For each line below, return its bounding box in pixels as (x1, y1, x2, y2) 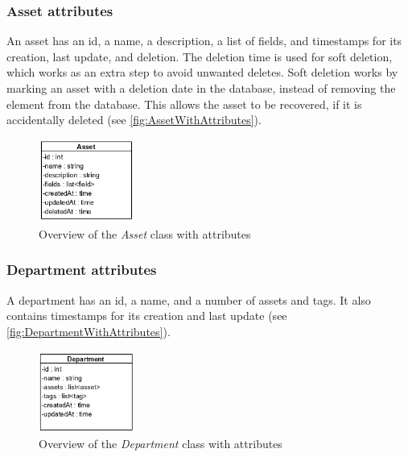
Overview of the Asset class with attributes (39, 225, 251, 242)
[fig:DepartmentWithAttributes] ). (6, 322, 171, 339)
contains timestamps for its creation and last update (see (6, 307, 287, 324)
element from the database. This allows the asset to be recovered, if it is (6, 95, 362, 112)
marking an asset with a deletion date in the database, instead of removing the (6, 80, 396, 96)
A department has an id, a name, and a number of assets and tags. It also (6, 291, 371, 308)
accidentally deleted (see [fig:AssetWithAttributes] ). (6, 111, 262, 128)
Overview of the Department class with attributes (39, 435, 282, 452)
